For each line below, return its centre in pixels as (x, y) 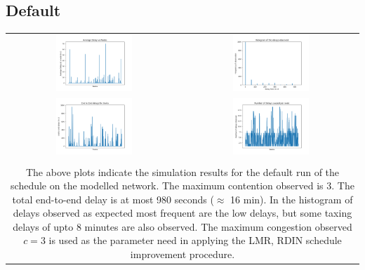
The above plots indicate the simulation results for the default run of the (182, 171)
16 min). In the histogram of (292, 199)
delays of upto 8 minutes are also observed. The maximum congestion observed (182, 226)
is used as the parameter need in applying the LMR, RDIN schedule (195, 240)
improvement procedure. (182, 254)
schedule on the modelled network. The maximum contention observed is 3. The (182, 185)
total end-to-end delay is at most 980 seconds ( (113, 199)
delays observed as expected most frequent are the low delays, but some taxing (182, 213)
